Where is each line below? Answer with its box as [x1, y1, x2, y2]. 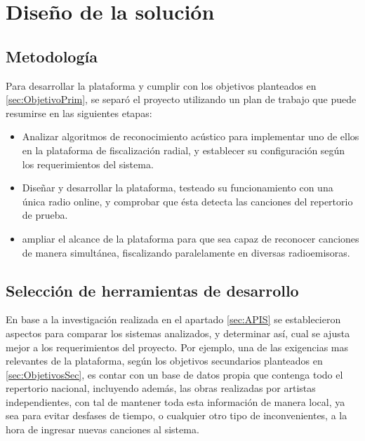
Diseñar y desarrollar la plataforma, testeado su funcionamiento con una [22, 180, 333, 195]
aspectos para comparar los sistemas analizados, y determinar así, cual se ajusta [6, 325, 350, 340]
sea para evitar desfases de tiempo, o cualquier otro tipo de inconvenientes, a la [6, 408, 347, 423]
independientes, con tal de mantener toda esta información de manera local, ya [6, 394, 345, 409]
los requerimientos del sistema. [22, 156, 154, 171]
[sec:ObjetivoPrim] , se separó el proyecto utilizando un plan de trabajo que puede [6, 92, 357, 107]
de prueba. [22, 208, 68, 222]
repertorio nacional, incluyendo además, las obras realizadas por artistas [6, 381, 316, 395]
